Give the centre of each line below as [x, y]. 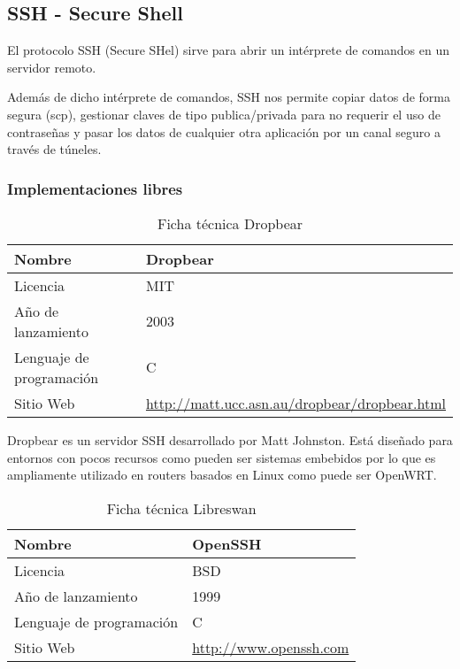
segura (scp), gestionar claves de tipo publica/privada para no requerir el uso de [224, 114]
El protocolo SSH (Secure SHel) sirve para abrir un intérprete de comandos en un [229, 50]
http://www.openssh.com [271, 647]
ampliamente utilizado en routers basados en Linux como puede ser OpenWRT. [222, 475]
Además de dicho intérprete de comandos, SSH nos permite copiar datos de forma [229, 97]
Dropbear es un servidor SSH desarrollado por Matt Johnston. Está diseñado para [230, 439]
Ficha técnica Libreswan [181, 508]
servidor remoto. [52, 67]
